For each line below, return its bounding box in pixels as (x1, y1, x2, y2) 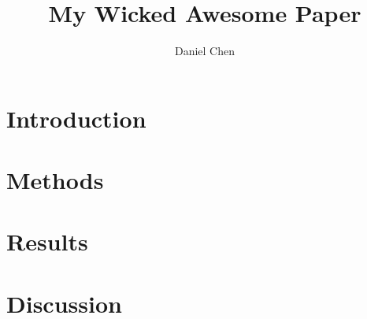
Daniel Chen (174, 43, 235, 59)
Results (6, 225, 88, 258)
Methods (6, 164, 104, 196)
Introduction (6, 102, 146, 134)
